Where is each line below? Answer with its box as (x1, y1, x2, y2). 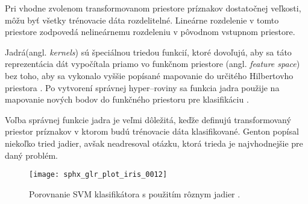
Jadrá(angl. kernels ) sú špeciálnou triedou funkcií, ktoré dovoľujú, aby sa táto (5, 45, 292, 58)
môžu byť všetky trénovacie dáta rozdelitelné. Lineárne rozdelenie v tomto (5, 13, 279, 26)
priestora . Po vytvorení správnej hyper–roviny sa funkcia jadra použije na (5, 81, 280, 94)
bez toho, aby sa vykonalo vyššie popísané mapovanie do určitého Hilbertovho (5, 69, 294, 81)
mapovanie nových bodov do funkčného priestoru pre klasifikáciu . (5, 93, 249, 106)
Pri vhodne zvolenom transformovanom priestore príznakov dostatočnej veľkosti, (5, 2, 301, 14)
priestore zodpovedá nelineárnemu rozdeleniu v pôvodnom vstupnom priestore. (5, 25, 295, 38)
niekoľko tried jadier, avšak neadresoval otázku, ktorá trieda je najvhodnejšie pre (5, 136, 303, 149)
